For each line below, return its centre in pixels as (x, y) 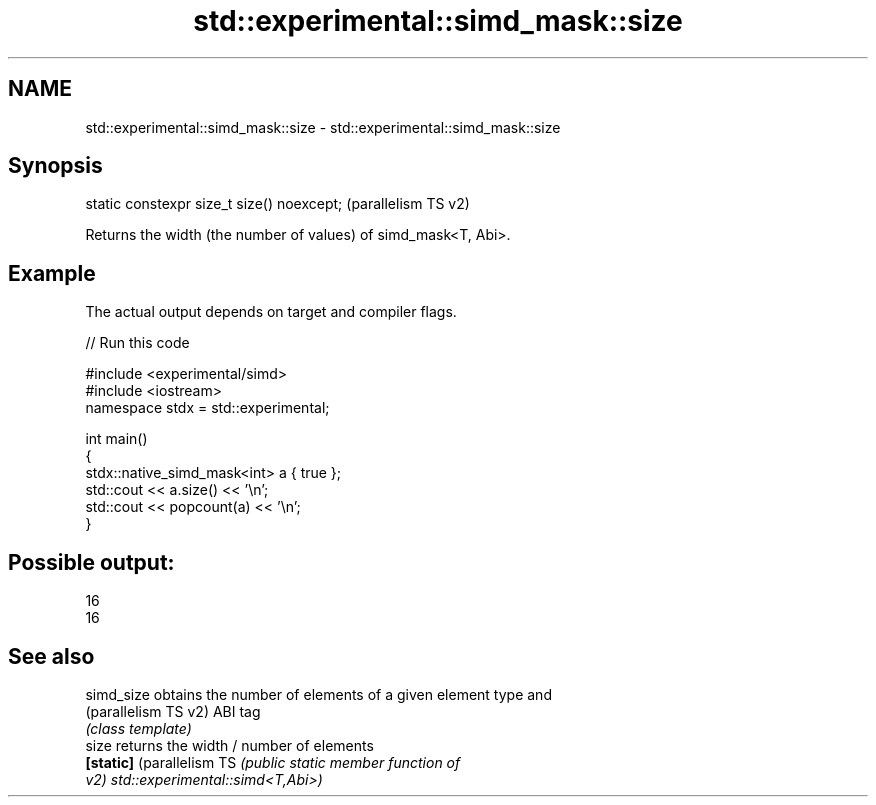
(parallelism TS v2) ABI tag (173, 711)
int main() (116, 439)
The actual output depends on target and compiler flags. (271, 312)
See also (51, 656)
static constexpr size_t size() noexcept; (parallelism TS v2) (277, 204)
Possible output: (91, 562)
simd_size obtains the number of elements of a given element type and (318, 694)
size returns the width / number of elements (229, 745)
